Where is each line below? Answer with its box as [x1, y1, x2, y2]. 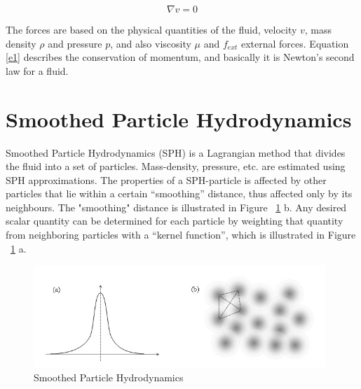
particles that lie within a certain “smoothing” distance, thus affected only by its [6, 186, 353, 201]
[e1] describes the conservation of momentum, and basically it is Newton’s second [6, 50, 355, 64]
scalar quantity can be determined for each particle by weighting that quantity [6, 213, 343, 228]
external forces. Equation [240, 36, 349, 50]
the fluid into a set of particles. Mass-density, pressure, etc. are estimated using [6, 159, 346, 174]
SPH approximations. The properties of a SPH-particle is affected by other [6, 172, 327, 187]
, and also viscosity [110, 36, 191, 50]
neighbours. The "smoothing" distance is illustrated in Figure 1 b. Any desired [6, 199, 347, 214]
